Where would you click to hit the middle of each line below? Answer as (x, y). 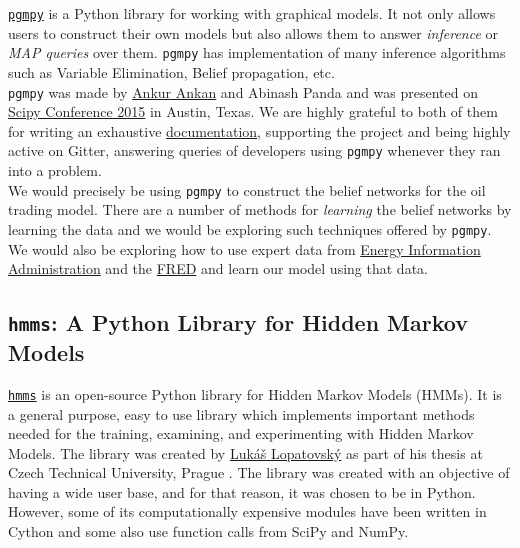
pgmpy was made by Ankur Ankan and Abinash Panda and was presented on (243, 91)
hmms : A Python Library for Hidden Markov (238, 322)
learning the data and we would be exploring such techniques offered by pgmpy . (250, 228)
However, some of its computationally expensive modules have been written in (247, 511)
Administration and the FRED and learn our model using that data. (218, 268)
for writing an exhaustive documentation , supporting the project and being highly (259, 130)
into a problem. (55, 170)
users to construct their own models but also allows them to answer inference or (253, 32)
